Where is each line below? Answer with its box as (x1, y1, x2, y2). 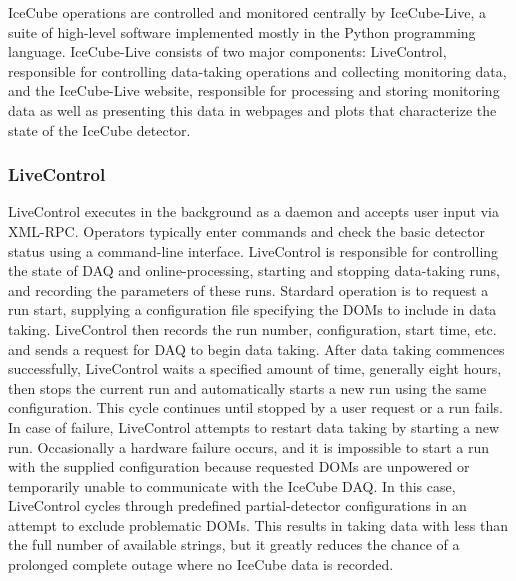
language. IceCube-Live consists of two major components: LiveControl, (8, 41, 447, 62)
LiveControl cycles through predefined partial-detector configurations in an (8, 495, 467, 516)
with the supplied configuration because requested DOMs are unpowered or (8, 456, 470, 477)
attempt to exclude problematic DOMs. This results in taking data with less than (8, 514, 509, 535)
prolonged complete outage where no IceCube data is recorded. (8, 554, 394, 575)
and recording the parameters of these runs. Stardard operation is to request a (8, 279, 489, 300)
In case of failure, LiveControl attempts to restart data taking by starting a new (8, 416, 500, 437)
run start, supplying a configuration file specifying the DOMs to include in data (8, 299, 497, 320)
